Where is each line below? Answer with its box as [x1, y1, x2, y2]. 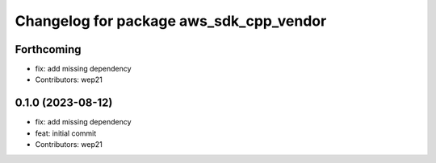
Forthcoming [15, 43, 82, 56]
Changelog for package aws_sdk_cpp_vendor [15, 12, 327, 30]
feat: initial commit [35, 128, 97, 138]
